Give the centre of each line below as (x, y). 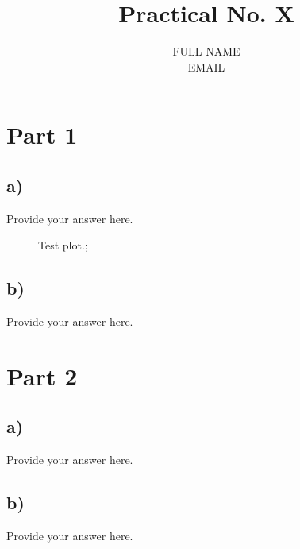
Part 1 (42, 135)
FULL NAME (206, 51)
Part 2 (42, 375)
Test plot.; (63, 245)
